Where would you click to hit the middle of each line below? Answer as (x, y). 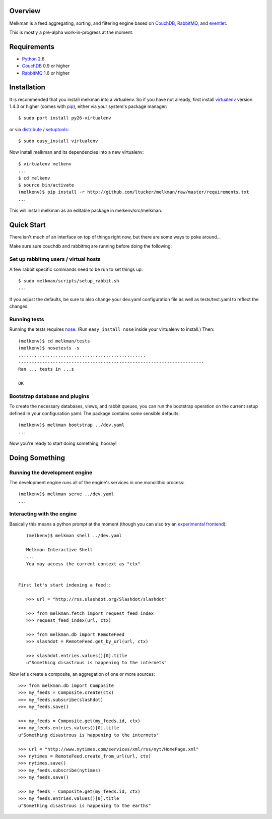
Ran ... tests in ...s (46, 369)
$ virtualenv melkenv (45, 164)
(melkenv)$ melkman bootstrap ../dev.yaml (72, 425)
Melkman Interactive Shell (59, 550)
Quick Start (27, 225)
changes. (19, 306)
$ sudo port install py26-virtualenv (65, 118)
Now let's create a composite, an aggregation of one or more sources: (82, 674)
